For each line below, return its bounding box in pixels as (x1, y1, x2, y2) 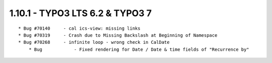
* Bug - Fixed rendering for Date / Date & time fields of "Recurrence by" (28, 46, 249, 52)
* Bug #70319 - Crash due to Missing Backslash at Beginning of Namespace (18, 32, 218, 38)
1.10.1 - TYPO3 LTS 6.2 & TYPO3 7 (9, 8, 152, 19)
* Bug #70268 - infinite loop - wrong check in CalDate (18, 39, 170, 45)
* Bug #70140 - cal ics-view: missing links (18, 25, 141, 31)
